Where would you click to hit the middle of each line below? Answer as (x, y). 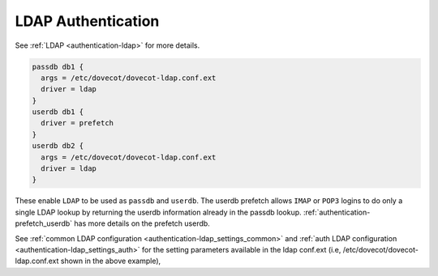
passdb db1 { (58, 66)
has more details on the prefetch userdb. (142, 223)
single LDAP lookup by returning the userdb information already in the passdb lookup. (158, 212)
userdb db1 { (58, 112)
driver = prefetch (77, 123)
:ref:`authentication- (337, 212)
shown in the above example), (111, 261)
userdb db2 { (58, 146)
